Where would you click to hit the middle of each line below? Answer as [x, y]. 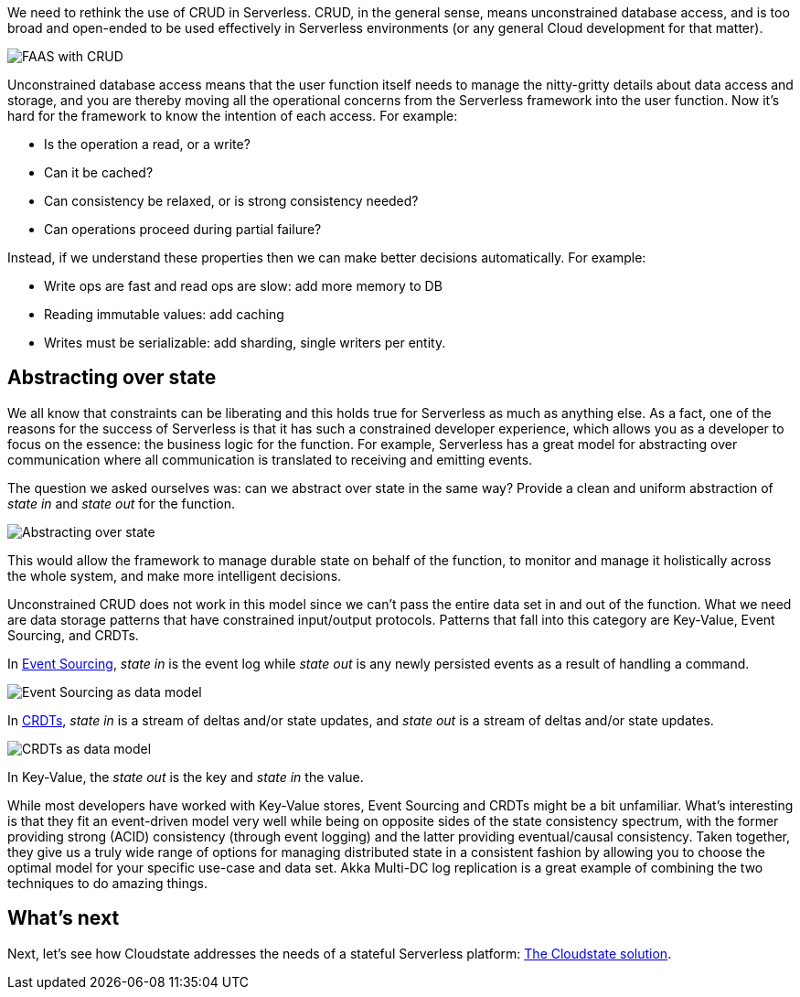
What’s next [64, 918]
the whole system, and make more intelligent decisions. [175, 575]
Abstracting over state [112, 378]
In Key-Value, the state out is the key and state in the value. [186, 777]
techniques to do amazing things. [107, 883]
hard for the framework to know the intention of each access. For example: [233, 116]
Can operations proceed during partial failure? [183, 229]
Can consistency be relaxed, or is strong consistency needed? [231, 201]
